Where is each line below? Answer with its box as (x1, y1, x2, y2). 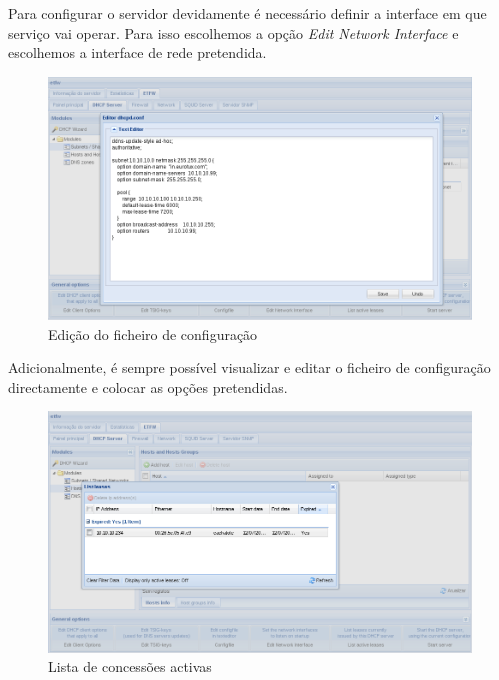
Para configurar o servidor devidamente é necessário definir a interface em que (8, 3, 487, 23)
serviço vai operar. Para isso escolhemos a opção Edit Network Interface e (8, 22, 459, 43)
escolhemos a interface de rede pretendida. (8, 42, 267, 63)
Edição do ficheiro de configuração (48, 323, 258, 344)
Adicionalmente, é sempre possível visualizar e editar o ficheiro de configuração (8, 357, 491, 378)
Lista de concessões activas (48, 656, 212, 677)
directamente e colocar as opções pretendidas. (8, 376, 288, 397)
